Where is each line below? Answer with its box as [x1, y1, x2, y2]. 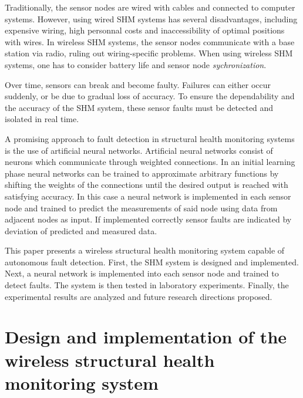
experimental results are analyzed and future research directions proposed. [5, 290, 272, 302]
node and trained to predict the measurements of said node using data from [5, 201, 278, 214]
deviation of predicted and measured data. [5, 224, 157, 237]
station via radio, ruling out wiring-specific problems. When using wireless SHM [5, 47, 293, 59]
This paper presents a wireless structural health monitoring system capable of [5, 244, 285, 257]
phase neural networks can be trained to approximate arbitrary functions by [5, 167, 279, 179]
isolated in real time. [5, 113, 79, 125]
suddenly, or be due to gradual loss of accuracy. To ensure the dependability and [5, 90, 295, 102]
